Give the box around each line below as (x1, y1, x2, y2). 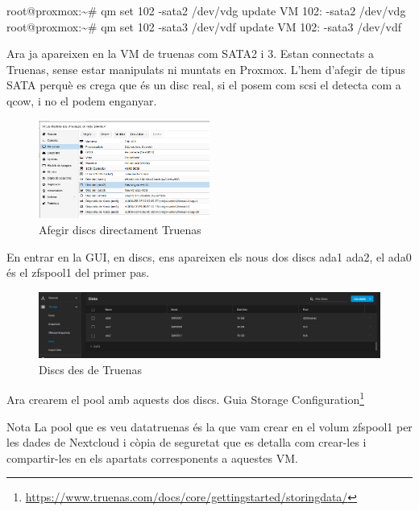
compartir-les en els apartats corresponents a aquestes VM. (6, 449, 298, 466)
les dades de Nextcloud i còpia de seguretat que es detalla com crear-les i (6, 434, 367, 451)
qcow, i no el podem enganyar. (6, 92, 157, 109)
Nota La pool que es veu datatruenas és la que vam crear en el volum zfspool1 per (6, 418, 413, 435)
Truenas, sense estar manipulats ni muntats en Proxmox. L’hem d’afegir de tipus (6, 60, 405, 77)
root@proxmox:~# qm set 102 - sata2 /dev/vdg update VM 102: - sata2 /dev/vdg (6, 2, 406, 19)
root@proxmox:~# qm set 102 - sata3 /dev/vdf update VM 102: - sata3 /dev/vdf (6, 18, 401, 35)
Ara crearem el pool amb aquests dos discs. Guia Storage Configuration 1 (6, 389, 365, 408)
